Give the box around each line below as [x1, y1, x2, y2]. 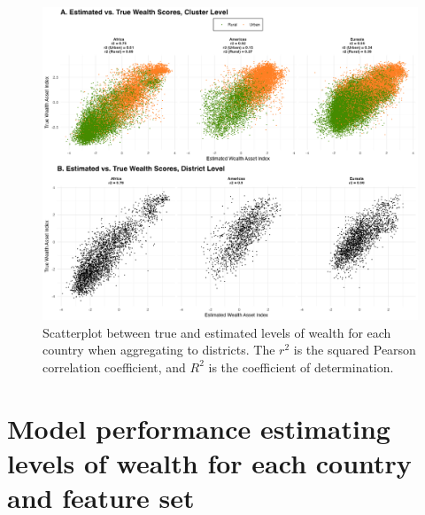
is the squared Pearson [293, 340, 416, 359]
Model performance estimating [7, 410, 390, 446]
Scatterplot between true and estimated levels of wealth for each [42, 323, 391, 341]
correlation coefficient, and [42, 357, 186, 376]
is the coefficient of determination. [208, 357, 394, 376]
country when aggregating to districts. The [42, 340, 275, 359]
